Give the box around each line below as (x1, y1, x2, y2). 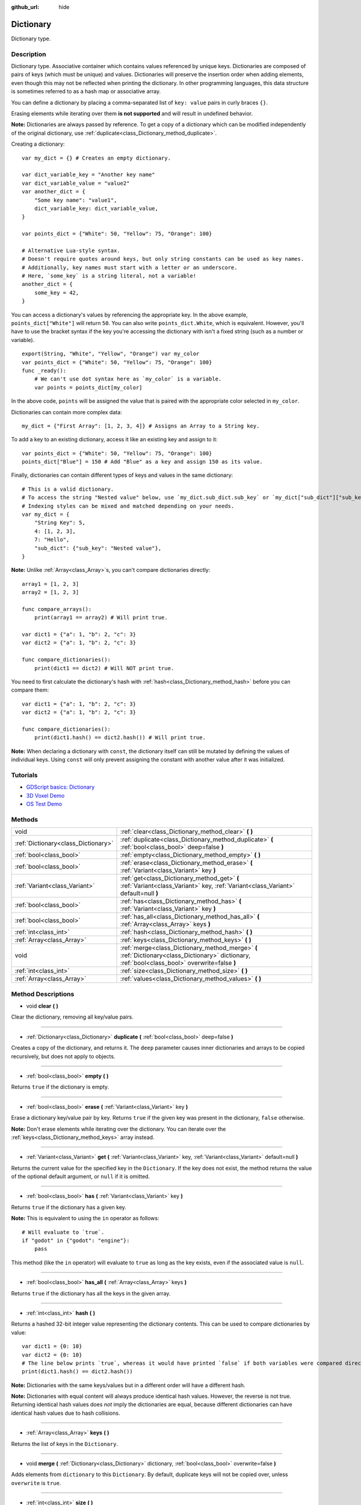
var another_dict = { (22, 188, 85, 195)
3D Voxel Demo (26, 792, 65, 799)
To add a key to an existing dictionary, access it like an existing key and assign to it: (11, 436, 218, 443)
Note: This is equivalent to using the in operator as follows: (11, 1215, 159, 1222)
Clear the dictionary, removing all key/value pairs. (11, 1013, 134, 1020)
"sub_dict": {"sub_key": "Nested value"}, (34, 545, 162, 551)
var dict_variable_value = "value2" (22, 179, 130, 187)
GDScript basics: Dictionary (26, 783, 95, 791)
